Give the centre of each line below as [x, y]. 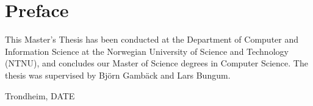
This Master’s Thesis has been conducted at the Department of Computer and [152, 39]
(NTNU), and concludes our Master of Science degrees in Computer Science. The [156, 63]
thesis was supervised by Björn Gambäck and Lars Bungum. [118, 75]
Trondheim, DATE [40, 95]
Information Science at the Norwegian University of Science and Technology [147, 51]
